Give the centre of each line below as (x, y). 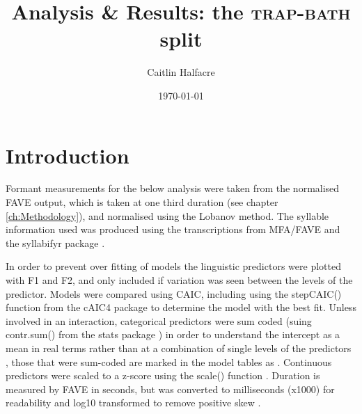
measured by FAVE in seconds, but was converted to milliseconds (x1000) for (170, 389)
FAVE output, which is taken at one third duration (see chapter (142, 202)
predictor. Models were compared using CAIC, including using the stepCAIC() (174, 293)
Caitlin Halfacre (181, 72)
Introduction (68, 155)
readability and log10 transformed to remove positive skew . (133, 403)
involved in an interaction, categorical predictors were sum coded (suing (159, 320)
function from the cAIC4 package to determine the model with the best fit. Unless (181, 307)
